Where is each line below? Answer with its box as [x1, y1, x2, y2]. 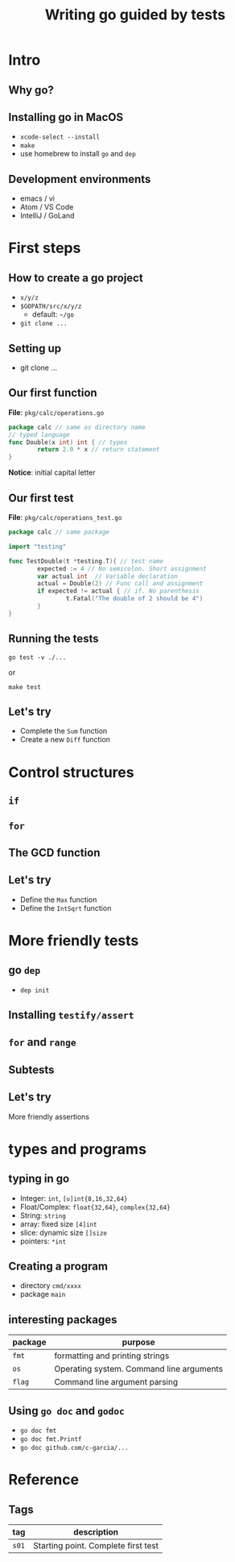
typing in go [8, 1172, 70, 1186]
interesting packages [8, 1312, 117, 1327]
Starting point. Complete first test [33, 1539, 159, 1551]
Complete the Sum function [19, 726, 108, 736]
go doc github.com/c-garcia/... [19, 1444, 129, 1452]
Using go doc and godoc [8, 1404, 125, 1418]
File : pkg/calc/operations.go [8, 407, 105, 417]
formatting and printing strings [54, 1350, 170, 1361]
